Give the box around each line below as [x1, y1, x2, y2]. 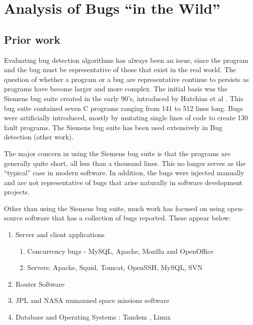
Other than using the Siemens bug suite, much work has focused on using [4, 203, 225, 213]
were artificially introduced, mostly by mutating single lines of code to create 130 [4, 112, 248, 123]
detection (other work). [4, 132, 74, 142]
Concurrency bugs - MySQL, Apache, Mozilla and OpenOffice [27, 245, 214, 256]
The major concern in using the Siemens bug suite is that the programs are [4, 148, 231, 158]
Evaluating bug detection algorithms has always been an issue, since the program [4, 54, 249, 65]
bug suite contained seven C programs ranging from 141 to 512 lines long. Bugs [4, 103, 243, 113]
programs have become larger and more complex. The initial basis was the [4, 83, 227, 94]
